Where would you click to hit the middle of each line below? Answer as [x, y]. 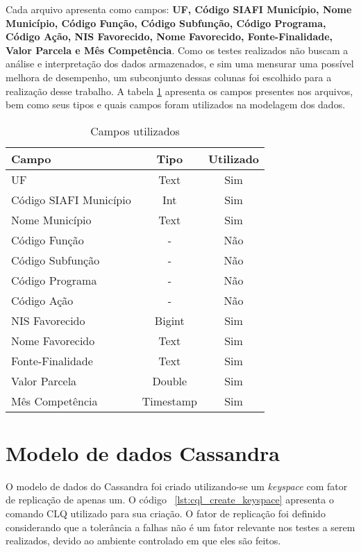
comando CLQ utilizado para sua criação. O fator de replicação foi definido [166, 513]
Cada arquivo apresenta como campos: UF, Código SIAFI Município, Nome [179, 9]
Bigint [169, 320]
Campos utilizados [135, 131]
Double [170, 380]
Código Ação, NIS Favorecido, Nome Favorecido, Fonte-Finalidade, [169, 36]
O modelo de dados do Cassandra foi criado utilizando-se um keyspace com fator [177, 486]
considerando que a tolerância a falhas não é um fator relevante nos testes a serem [180, 527]
